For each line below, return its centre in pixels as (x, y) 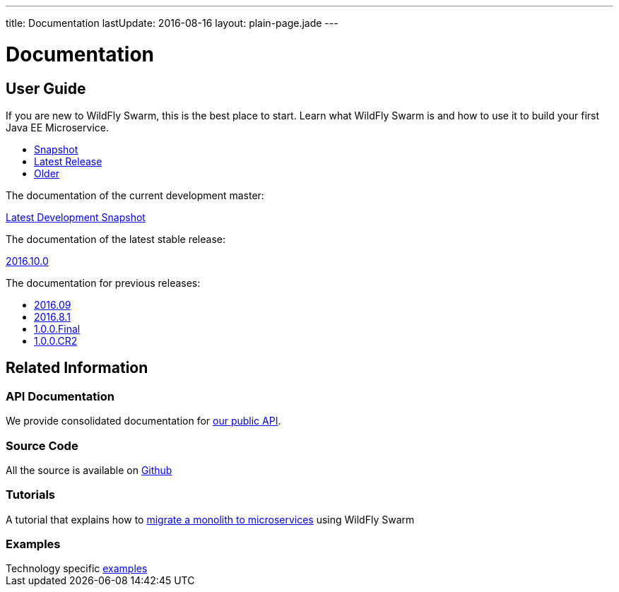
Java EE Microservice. (57, 127)
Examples (33, 544)
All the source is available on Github (89, 470)
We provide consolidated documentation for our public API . (143, 421)
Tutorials (31, 495)
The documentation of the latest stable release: (116, 239)
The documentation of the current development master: (135, 195)
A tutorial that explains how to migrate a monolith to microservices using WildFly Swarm (210, 519)
